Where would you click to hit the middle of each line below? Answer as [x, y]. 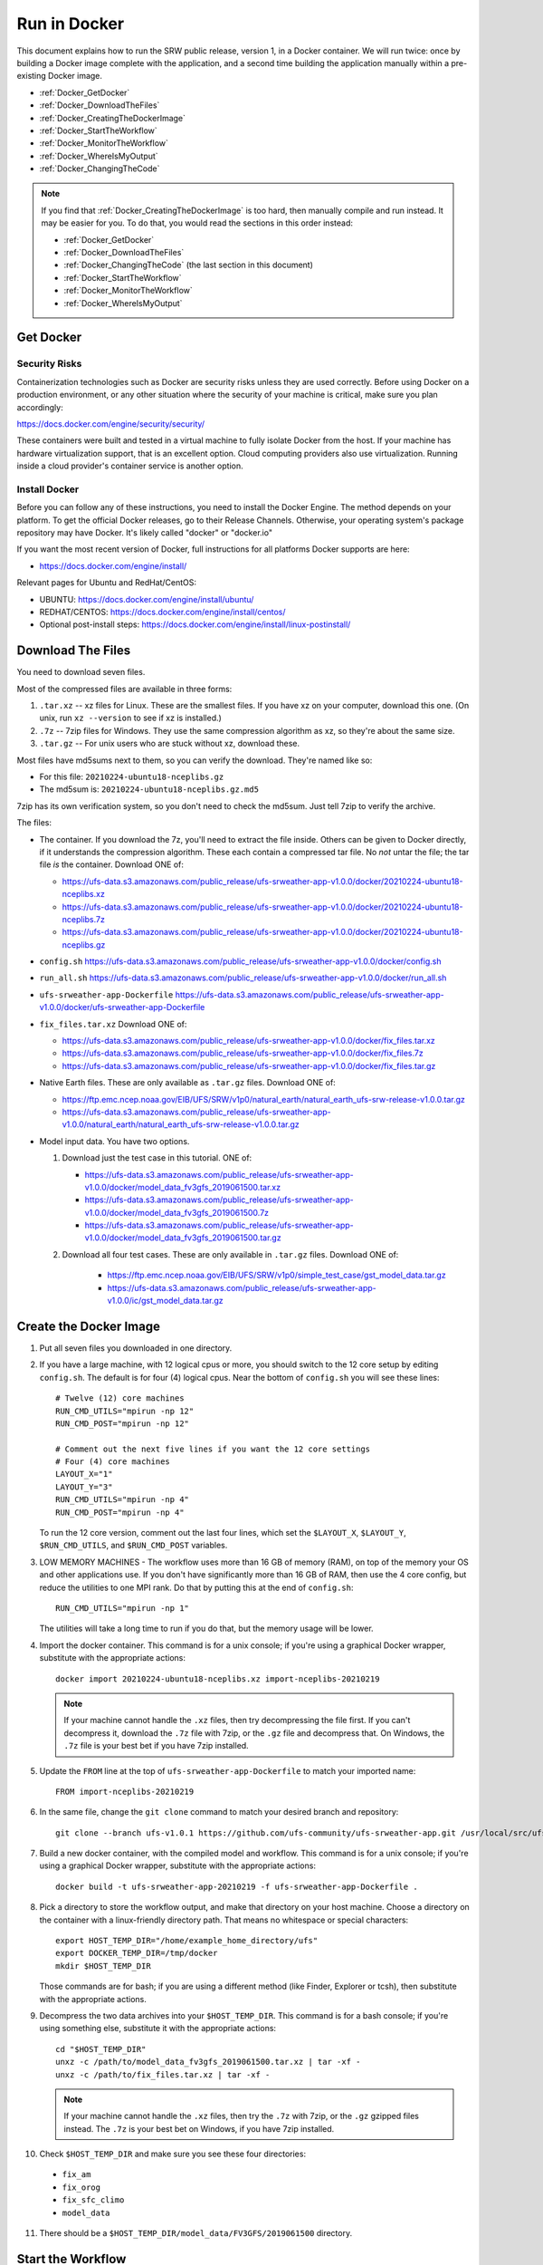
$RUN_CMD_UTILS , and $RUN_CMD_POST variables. [133, 1546]
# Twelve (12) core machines [120, 1398]
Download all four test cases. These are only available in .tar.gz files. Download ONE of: [230, 1254]
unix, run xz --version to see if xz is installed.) [130, 718]
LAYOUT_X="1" [84, 1474]
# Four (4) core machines [113, 1462]
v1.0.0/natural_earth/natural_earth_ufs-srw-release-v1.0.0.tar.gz [181, 1124]
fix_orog [81, 2187]
